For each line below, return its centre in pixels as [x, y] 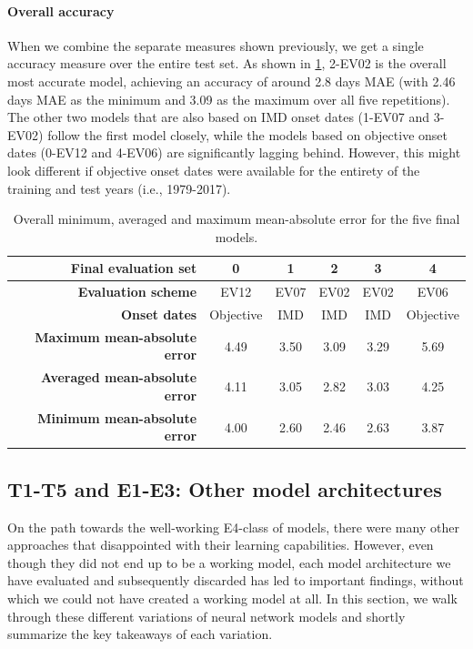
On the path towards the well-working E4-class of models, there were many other [233, 527]
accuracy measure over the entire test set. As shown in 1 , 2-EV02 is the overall [227, 63]
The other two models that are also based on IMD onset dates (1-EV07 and [218, 117]
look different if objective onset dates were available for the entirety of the [214, 170]
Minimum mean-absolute [117, 417]
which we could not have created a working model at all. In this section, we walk [232, 598]
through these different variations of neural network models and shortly [206, 616]
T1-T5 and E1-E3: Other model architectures [225, 488]
